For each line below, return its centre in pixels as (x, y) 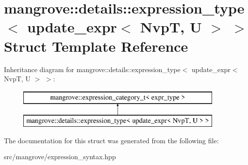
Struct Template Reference (96, 46)
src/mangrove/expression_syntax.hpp (60, 157)
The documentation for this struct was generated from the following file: (111, 140)
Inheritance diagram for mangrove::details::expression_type (92, 69)
